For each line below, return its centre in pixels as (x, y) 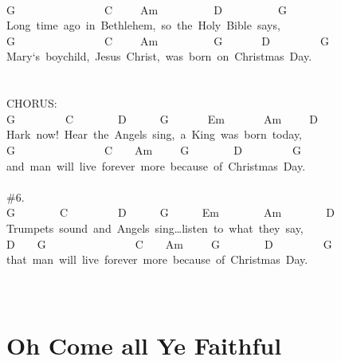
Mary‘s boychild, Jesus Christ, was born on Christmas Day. (159, 56)
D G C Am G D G (169, 243)
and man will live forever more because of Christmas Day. (156, 165)
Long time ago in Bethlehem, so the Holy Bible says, (143, 25)
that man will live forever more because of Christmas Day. (157, 259)
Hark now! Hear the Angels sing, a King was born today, (155, 134)
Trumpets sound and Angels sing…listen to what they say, (155, 228)
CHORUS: (32, 103)
